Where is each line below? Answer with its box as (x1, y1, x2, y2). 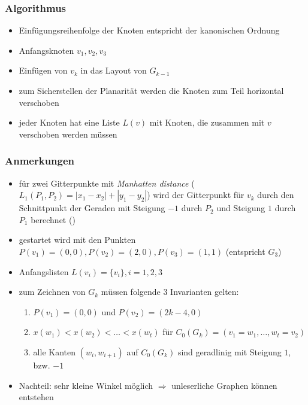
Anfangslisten (19, 265, 69, 278)
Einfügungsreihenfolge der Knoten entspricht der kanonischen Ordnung (19, 24, 280, 36)
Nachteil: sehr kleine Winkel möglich (19, 379, 153, 391)
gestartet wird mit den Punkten (19, 233, 136, 246)
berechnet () (31, 213, 76, 226)
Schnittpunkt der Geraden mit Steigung (19, 202, 165, 214)
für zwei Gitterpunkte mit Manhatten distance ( (19, 176, 195, 189)
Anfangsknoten (19, 44, 74, 56)
